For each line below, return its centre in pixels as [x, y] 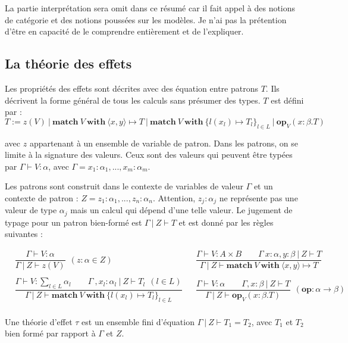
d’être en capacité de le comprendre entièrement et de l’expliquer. [124, 31]
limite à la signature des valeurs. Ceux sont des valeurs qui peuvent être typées [149, 155]
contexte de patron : [42, 197]
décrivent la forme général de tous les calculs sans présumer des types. [133, 100]
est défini [287, 100]
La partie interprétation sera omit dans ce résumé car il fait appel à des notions [150, 8]
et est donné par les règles [226, 222]
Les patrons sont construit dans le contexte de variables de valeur [124, 186]
